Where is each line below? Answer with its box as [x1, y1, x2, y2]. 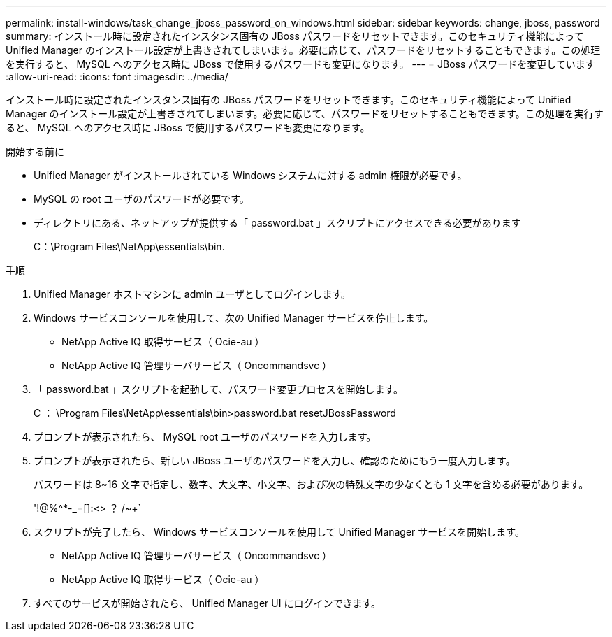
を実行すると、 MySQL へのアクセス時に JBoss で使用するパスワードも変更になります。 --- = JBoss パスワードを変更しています [6, 58, 595, 70]
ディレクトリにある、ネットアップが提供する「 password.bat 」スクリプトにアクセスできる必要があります [34, 217, 521, 229]
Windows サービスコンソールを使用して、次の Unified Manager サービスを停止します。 [34, 312, 434, 324]
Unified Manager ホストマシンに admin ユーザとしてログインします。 [34, 288, 351, 300]
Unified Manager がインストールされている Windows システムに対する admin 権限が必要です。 [34, 169, 467, 181]
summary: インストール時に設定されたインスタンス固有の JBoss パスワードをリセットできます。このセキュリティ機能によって [6, 30, 584, 42]
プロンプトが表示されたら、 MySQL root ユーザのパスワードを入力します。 [34, 431, 377, 443]
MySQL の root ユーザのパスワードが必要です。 [34, 193, 249, 205]
